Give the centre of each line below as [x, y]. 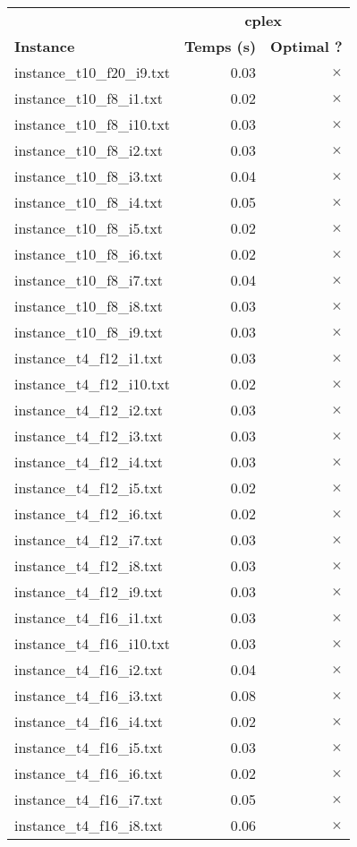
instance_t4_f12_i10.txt [92, 384]
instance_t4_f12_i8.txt [89, 565]
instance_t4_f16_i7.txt [89, 799]
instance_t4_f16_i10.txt [92, 643]
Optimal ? [306, 46]
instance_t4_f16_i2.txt [89, 669]
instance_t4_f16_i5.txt [89, 747]
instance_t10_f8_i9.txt [89, 332]
